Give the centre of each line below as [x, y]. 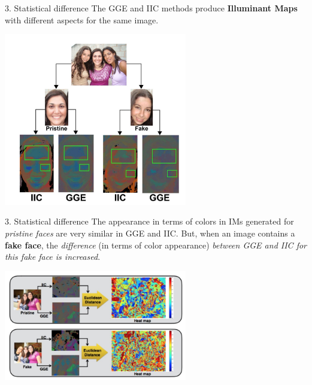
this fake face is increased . [53, 257]
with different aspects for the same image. [82, 19]
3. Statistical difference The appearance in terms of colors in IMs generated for [149, 221]
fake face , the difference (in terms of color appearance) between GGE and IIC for [156, 245]
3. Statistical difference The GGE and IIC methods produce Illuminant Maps [151, 8]
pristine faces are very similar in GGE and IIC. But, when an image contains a [150, 233]
